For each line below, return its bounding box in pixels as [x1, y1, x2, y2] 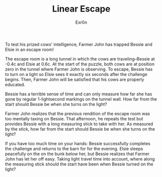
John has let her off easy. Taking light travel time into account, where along [5, 156, 155, 162]
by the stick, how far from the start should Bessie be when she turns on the [5, 126, 155, 132]
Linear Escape [52, 3, 111, 15]
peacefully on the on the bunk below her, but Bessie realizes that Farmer [5, 151, 150, 157]
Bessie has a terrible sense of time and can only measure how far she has [5, 91, 152, 97]
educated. [5, 81, 26, 88]
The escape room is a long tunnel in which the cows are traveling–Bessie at [5, 56, 155, 61]
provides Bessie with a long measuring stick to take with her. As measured [5, 121, 153, 127]
